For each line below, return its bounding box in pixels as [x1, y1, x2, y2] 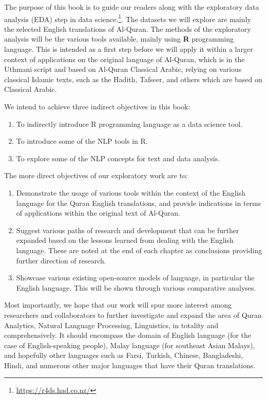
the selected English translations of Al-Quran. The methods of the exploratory [4, 23, 251, 34]
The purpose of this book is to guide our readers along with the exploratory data [4, 2, 259, 12]
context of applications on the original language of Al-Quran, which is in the [4, 53, 245, 64]
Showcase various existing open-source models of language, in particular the [16, 272, 255, 283]
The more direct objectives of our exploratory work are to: [4, 170, 188, 181]
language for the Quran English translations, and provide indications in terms [16, 197, 261, 208]
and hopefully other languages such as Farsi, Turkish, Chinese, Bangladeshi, [4, 350, 243, 360]
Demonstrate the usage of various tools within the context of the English [16, 187, 245, 198]
